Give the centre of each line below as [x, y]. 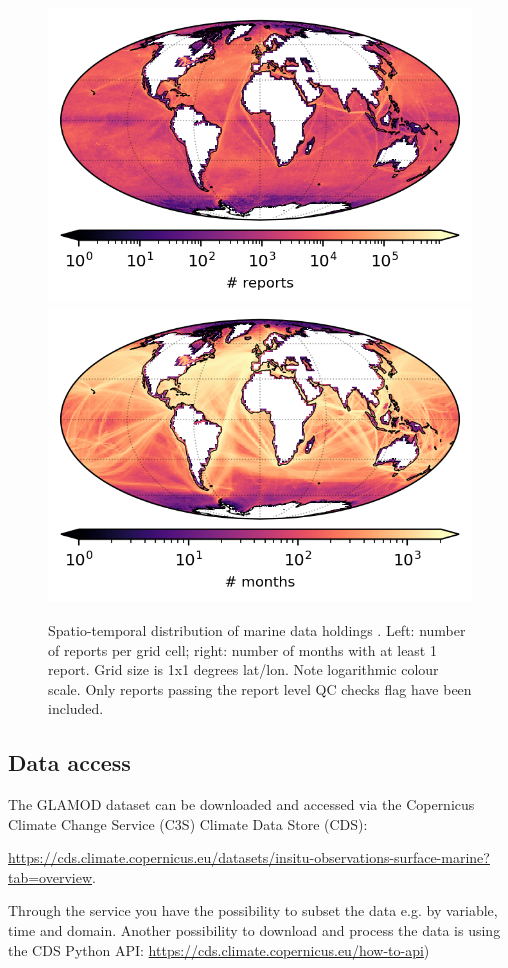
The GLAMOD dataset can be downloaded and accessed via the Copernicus [241, 804]
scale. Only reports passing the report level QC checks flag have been [260, 688]
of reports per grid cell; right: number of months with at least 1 [242, 649]
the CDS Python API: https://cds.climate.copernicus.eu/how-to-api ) [219, 949]
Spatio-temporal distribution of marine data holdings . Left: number [257, 629]
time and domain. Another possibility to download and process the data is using [254, 930]
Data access [69, 762]
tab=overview [50, 876]
